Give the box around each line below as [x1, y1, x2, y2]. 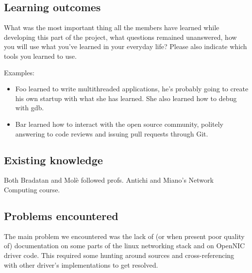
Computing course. [4, 184, 60, 194]
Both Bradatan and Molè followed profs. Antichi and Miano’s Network [4, 175, 214, 185]
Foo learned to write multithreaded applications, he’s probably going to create [15, 84, 249, 94]
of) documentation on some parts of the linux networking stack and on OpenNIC [4, 240, 245, 251]
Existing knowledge [4, 152, 103, 167]
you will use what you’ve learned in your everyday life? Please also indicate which [4, 41, 247, 51]
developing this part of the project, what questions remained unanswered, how [4, 32, 237, 42]
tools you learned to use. [4, 51, 77, 61]
